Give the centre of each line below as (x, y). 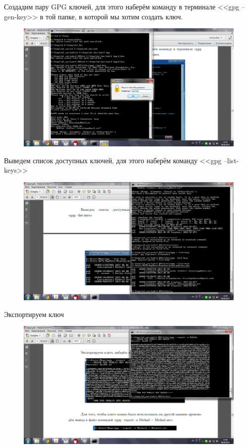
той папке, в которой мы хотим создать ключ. (114, 16)
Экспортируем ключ (34, 314)
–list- (231, 160)
